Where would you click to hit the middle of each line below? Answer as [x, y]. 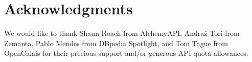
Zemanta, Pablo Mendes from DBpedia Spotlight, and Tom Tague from [116, 43]
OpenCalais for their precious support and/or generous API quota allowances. [126, 53]
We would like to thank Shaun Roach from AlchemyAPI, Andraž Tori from [122, 33]
